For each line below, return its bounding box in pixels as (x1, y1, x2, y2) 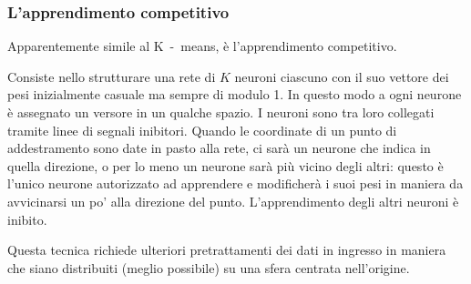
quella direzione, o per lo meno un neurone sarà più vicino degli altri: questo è (7, 156, 444, 175)
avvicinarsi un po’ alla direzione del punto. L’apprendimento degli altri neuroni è (7, 191, 459, 210)
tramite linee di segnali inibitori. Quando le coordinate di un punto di (7, 120, 397, 139)
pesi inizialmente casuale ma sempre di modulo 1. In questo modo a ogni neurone (7, 85, 462, 104)
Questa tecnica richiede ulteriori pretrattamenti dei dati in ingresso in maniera (7, 240, 446, 259)
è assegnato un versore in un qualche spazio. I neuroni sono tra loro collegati (7, 103, 435, 121)
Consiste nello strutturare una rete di (7, 66, 216, 86)
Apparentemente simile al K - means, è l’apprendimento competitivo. (7, 36, 397, 56)
